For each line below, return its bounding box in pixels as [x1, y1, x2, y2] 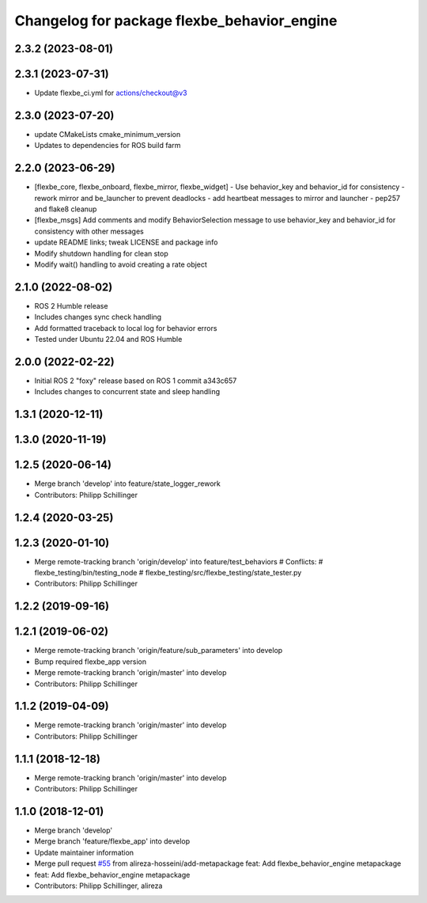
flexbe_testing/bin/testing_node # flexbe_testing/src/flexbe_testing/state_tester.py [34, 568, 302, 578]
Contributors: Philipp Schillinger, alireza [34, 881, 163, 890]
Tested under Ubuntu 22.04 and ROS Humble [34, 335, 183, 344]
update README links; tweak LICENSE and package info [34, 237, 218, 247]
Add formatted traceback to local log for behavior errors [34, 323, 217, 332]
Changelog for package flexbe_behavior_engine [14, 12, 338, 29]
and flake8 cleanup [34, 204, 97, 214]
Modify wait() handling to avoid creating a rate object [34, 260, 207, 269]
